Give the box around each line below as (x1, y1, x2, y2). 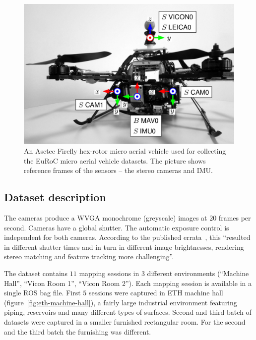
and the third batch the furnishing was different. (4, 326, 151, 337)
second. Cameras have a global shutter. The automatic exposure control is (4, 222, 229, 232)
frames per (218, 212, 251, 223)
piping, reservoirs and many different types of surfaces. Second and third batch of (4, 307, 252, 317)
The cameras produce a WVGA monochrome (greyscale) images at (4, 212, 207, 223)
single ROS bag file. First (4, 287, 81, 298)
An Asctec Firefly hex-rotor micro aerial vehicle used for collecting (24, 145, 226, 156)
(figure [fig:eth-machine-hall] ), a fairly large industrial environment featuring (4, 297, 237, 307)
